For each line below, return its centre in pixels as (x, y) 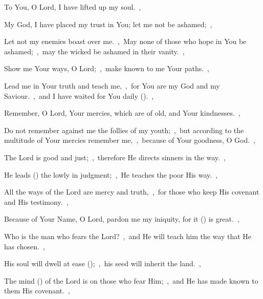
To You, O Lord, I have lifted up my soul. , (73, 7)
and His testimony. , (36, 201)
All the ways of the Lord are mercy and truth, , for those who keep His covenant (132, 192)
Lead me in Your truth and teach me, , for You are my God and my (112, 85)
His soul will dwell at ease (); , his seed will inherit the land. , (103, 263)
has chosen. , (25, 246)
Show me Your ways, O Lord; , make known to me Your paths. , (107, 68)
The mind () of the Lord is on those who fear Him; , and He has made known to (131, 280)
